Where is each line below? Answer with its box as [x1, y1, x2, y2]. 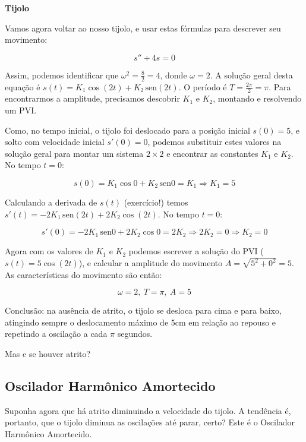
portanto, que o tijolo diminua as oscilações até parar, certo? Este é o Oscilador [5, 416, 295, 428]
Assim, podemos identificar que [5, 68, 119, 81]
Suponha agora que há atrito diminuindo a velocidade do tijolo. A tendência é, [5, 404, 291, 416]
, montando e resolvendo [213, 92, 302, 105]
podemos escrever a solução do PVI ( [128, 245, 264, 257]
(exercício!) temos [124, 196, 188, 208]
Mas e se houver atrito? [5, 348, 91, 360]
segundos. [117, 327, 153, 340]
